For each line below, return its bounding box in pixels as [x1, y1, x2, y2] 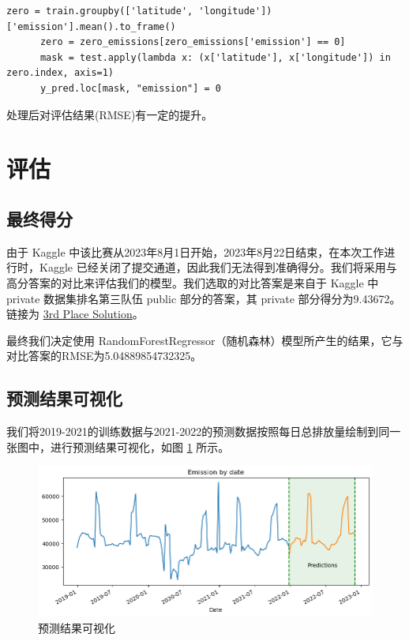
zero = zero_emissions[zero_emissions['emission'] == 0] [39, 36, 346, 48]
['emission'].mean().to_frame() [6, 21, 176, 32]
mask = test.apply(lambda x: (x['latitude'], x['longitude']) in [39, 51, 391, 63]
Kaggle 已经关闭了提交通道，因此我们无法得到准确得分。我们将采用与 [39, 259, 397, 276]
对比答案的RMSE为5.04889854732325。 [6, 347, 202, 364]
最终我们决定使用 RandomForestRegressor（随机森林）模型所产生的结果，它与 [6, 332, 403, 348]
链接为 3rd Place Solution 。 [6, 306, 144, 322]
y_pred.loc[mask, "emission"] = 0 [39, 82, 222, 94]
